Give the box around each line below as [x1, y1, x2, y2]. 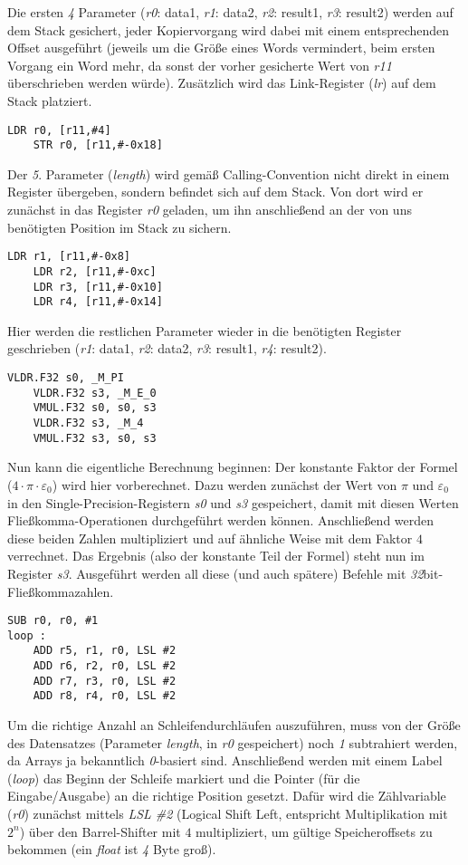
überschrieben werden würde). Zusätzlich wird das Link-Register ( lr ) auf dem [7, 73, 436, 92]
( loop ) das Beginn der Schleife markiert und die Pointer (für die [7, 768, 360, 787]
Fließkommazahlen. [7, 581, 114, 601]
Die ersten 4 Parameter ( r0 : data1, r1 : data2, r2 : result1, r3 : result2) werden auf [7, 3, 454, 21]
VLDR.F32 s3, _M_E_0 [33, 386, 157, 399]
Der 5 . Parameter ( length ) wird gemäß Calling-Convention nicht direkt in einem [7, 164, 450, 183]
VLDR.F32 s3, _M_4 [33, 417, 144, 430]
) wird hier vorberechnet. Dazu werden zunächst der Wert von [52, 475, 397, 494]
